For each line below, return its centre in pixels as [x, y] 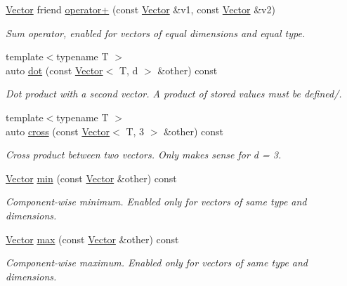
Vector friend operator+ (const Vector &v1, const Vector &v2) [140, 9]
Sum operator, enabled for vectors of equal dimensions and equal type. [156, 33]
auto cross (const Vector [58, 131]
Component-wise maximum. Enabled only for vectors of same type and [157, 263]
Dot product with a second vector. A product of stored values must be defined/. [174, 94]
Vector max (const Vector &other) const [92, 239]
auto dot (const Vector [54, 70]
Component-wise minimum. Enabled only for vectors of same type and [156, 202]
